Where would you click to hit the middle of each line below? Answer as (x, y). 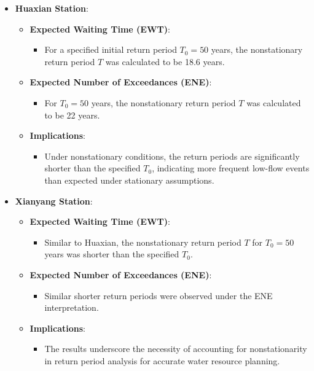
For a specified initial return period (111, 49)
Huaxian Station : (52, 8)
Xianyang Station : (54, 201)
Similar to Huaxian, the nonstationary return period (143, 242)
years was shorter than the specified (112, 254)
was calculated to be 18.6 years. (165, 61)
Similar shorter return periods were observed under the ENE (159, 295)
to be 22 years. (72, 115)
